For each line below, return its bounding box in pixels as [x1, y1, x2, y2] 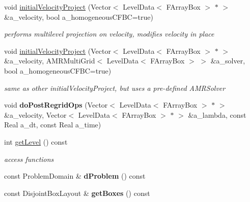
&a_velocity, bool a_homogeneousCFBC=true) [4, 11, 153, 22]
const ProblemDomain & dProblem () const [4, 171, 146, 181]
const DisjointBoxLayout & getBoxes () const [4, 187, 150, 198]
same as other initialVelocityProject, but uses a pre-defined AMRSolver [4, 82, 226, 93]
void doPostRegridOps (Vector [4, 99, 108, 110]
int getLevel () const [4, 136, 68, 147]
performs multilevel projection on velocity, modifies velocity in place [4, 28, 214, 39]
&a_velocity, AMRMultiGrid [4, 55, 95, 66]
